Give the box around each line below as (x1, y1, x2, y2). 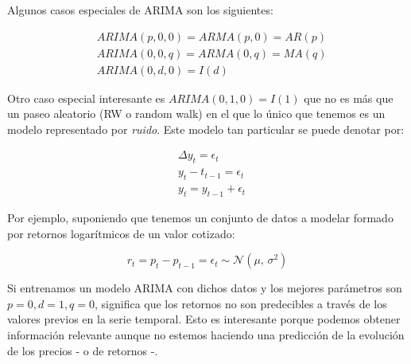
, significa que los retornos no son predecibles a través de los (95, 295, 387, 311)
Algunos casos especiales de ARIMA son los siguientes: (7, 2, 273, 18)
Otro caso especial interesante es (7, 89, 165, 106)
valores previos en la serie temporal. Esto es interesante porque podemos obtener (7, 311, 401, 327)
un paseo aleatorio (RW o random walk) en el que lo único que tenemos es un (7, 105, 386, 122)
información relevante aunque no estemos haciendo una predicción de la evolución (7, 326, 405, 342)
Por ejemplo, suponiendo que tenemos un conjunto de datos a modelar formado (7, 209, 394, 225)
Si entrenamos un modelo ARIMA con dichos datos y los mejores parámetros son (7, 280, 402, 296)
